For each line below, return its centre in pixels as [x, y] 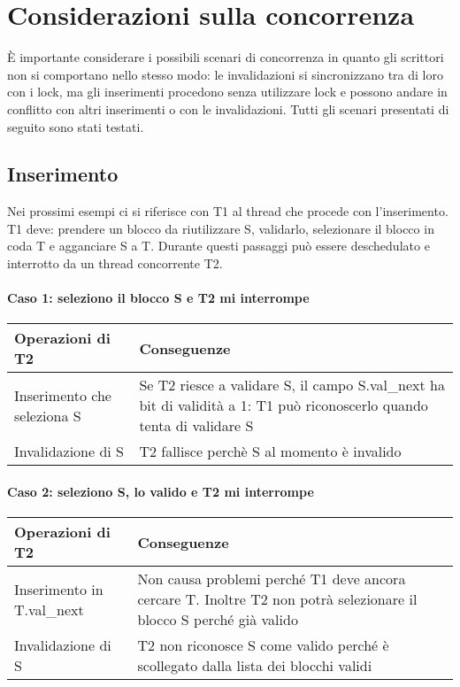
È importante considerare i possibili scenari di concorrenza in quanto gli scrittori [226, 57]
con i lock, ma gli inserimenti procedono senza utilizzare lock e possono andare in [227, 92]
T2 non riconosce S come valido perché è [263, 645]
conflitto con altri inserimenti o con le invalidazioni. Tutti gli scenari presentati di [228, 108]
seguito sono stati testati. [76, 126]
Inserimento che [63, 395]
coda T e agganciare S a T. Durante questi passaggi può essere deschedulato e [218, 246]
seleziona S [48, 415]
